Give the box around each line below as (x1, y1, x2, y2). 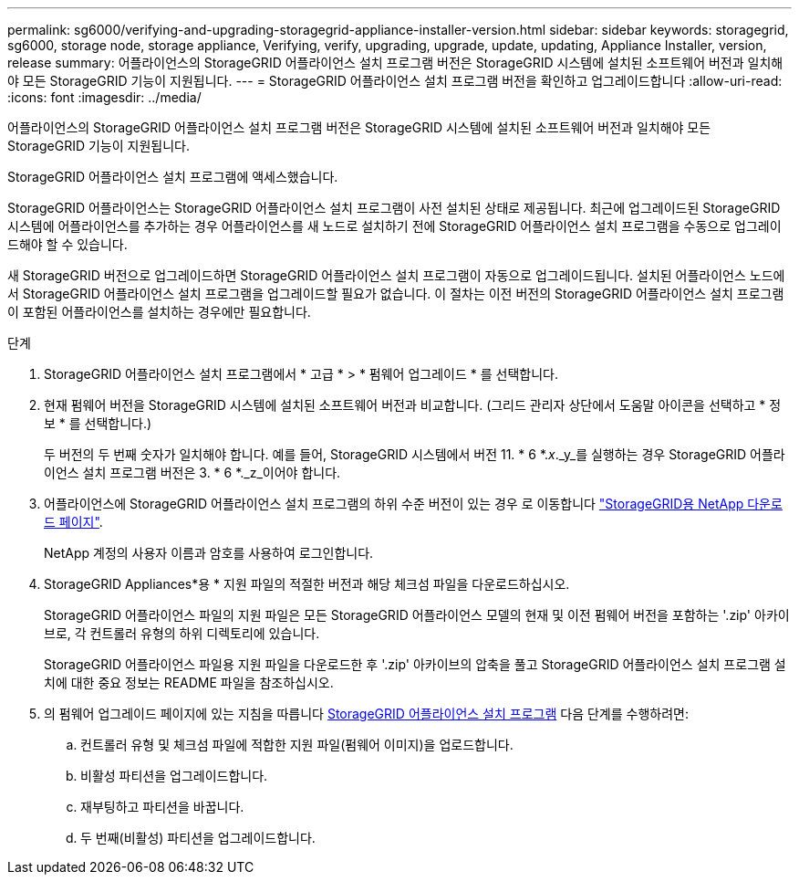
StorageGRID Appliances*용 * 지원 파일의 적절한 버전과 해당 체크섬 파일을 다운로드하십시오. (44, 576, 570, 592)
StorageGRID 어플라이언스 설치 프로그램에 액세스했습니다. (7, 169, 338, 184)
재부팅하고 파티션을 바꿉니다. (80, 799, 244, 814)
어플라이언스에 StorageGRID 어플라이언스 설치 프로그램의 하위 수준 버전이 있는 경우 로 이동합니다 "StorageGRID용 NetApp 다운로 (44, 496, 783, 511)
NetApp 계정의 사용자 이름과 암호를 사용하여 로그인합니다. (44, 545, 374, 561)
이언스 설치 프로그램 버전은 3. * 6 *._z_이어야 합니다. (44, 465, 341, 480)
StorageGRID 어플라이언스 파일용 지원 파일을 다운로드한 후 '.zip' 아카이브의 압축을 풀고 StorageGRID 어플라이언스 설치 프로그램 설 (44, 656, 786, 672)
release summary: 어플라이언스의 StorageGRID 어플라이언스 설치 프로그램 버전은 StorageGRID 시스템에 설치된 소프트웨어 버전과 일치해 (7, 55, 783, 70)
